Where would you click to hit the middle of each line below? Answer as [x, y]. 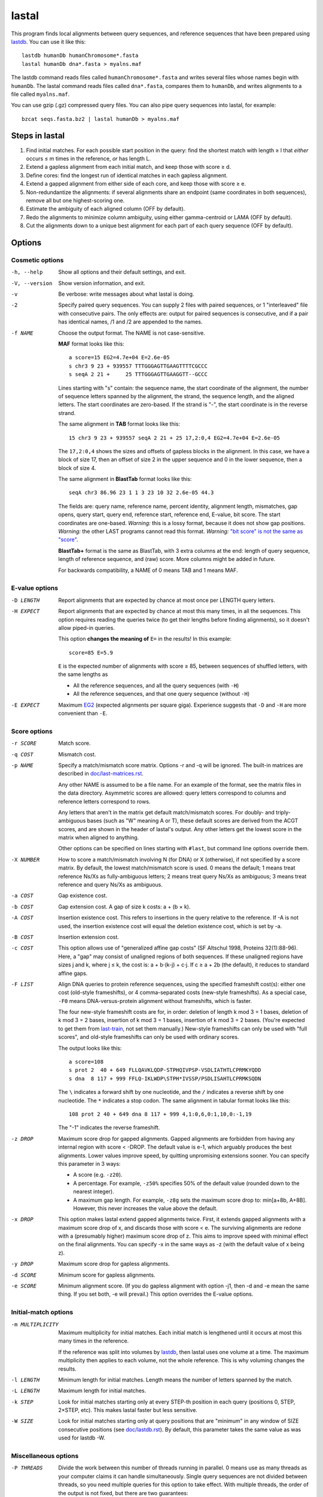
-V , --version [32, 283]
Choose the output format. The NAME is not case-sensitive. [132, 333]
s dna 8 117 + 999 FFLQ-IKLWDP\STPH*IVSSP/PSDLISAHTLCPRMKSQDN [165, 1078]
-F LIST [22, 984]
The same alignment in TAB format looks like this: [119, 424]
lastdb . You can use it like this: [48, 41]
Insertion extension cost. [89, 937]
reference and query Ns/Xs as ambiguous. [110, 885]
